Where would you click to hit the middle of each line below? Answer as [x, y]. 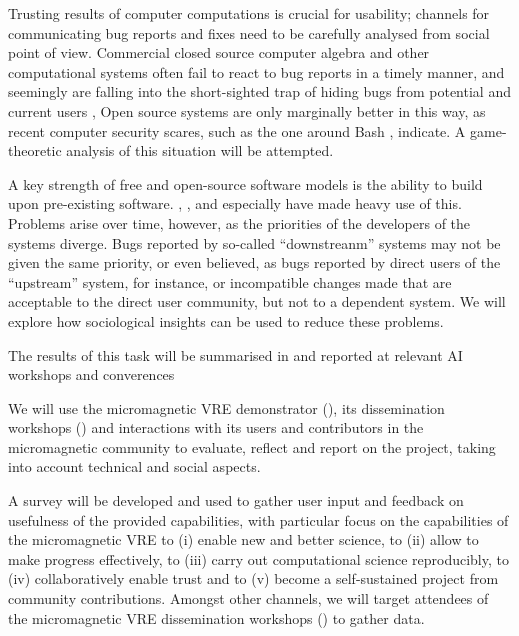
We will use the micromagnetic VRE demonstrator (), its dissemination [226, 407]
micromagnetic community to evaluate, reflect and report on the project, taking [252, 446]
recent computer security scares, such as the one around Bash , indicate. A [237, 130]
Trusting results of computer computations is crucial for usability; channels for [249, 13]
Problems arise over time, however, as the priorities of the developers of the [239, 222]
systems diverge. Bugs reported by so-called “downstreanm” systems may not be [254, 242]
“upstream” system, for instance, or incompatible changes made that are [230, 281]
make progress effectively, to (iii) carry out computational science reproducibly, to [258, 558]
